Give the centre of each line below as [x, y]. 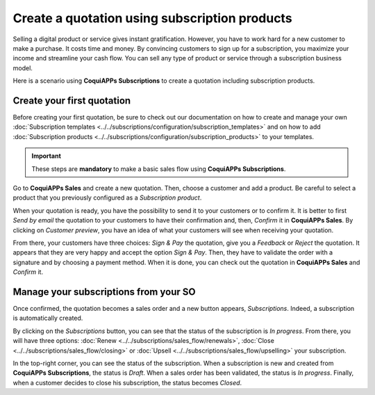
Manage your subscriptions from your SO [104, 292]
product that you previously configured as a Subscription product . [107, 197]
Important [47, 156]
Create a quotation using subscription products [152, 18]
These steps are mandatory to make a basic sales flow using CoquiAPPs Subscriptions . [159, 169]
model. [23, 68]
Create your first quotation [72, 100]
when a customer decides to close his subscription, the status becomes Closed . [127, 382]
